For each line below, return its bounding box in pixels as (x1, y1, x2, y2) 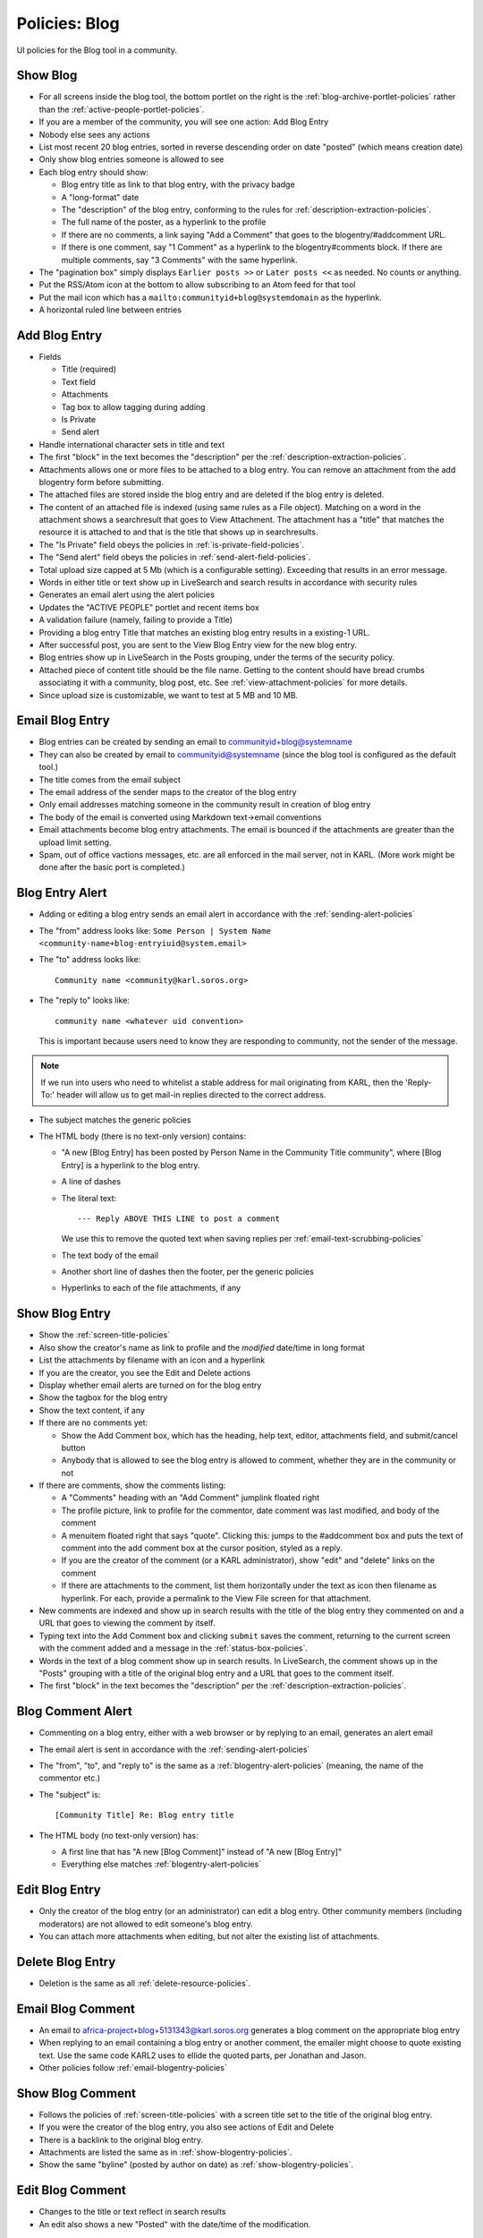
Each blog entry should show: (38, 167, 149, 177)
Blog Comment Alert (16, 1704, 133, 1719)
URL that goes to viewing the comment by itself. (38, 1618, 216, 1628)
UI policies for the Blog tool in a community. (16, 45, 178, 56)
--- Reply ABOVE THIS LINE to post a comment (77, 1213, 281, 1224)
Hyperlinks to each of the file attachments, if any (61, 1283, 241, 1294)
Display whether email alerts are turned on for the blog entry (38, 1380, 262, 1390)
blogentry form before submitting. (38, 476, 165, 487)
